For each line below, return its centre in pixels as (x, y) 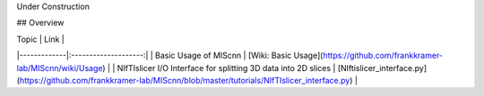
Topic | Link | (40, 39)
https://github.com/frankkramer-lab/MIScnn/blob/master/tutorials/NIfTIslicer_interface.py (185, 80)
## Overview (40, 23)
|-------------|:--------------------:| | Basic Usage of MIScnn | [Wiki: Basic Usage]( (170, 56)
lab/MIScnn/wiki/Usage (60, 68)
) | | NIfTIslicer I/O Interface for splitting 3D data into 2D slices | (219, 68)
